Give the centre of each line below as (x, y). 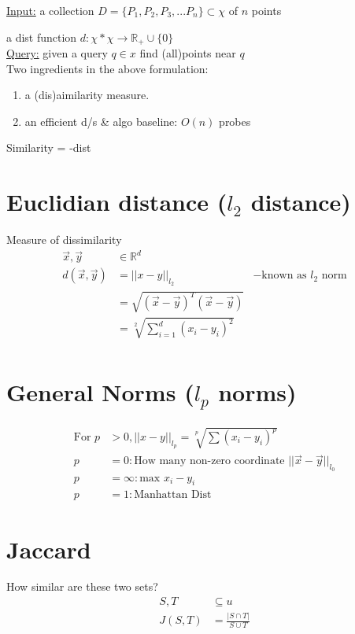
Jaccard (49, 549)
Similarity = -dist (49, 147)
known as (284, 276)
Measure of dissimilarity (64, 240)
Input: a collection (50, 10)
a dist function (42, 37)
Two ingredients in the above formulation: (107, 68)
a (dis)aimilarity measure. (87, 95)
